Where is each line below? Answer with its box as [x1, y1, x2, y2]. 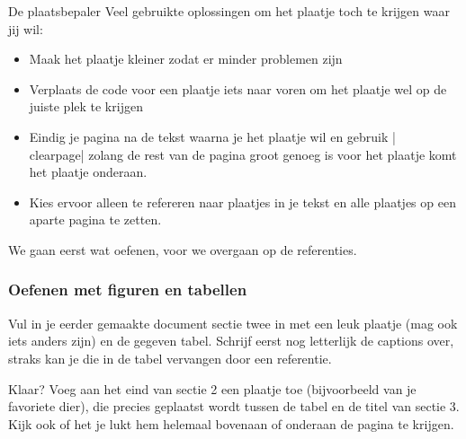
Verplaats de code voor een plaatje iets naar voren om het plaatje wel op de [29, 79, 447, 98]
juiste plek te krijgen [29, 97, 143, 116]
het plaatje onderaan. [29, 162, 148, 181]
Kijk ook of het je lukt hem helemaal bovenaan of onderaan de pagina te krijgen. [8, 414, 454, 433]
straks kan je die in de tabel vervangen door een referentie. [8, 348, 332, 367]
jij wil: [8, 19, 43, 38]
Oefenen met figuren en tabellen [8, 278, 247, 301]
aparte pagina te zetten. [29, 210, 162, 229]
